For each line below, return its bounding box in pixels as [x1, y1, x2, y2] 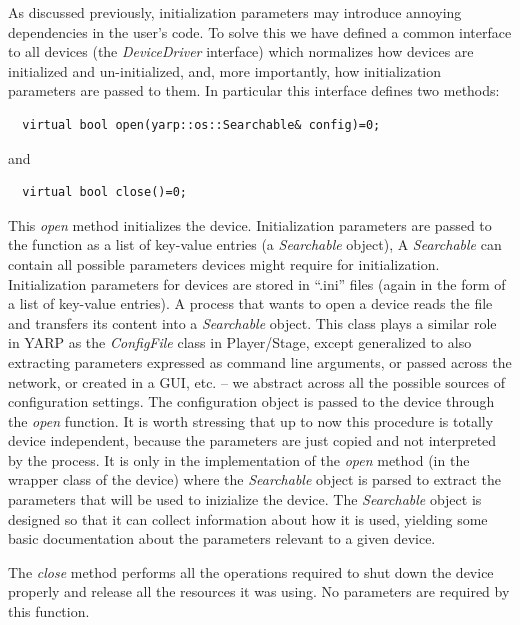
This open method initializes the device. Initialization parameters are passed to [8, 214, 492, 235]
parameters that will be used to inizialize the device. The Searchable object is [8, 489, 482, 510]
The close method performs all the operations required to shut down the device [8, 561, 494, 582]
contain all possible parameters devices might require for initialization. [8, 253, 440, 274]
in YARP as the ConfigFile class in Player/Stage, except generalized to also [8, 332, 472, 353]
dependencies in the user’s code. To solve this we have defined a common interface [8, 21, 512, 42]
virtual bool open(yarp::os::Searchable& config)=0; [22, 117, 381, 132]
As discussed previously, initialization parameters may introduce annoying [8, 2, 462, 22]
